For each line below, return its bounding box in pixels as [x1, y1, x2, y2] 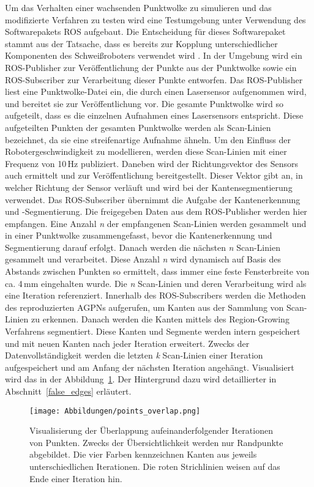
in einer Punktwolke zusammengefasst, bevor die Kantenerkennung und [5, 229, 272, 242]
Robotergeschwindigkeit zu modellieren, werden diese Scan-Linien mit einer [5, 145, 287, 158]
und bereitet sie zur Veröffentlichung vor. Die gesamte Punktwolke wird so [5, 97, 284, 110]
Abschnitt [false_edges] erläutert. [5, 385, 132, 397]
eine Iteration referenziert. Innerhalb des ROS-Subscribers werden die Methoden [5, 289, 306, 302]
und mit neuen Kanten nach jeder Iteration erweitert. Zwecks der [5, 336, 250, 349]
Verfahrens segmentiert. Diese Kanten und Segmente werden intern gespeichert [5, 325, 301, 338]
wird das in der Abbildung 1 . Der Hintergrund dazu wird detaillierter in [5, 373, 277, 385]
